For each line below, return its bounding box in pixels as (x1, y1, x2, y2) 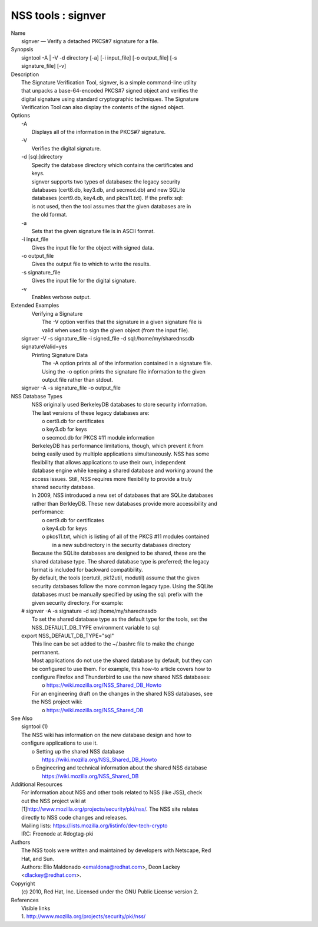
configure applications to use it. (21, 739, 98, 746)
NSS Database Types (11, 392, 63, 399)
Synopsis (11, 46, 34, 53)
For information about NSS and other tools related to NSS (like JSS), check (21, 789, 203, 796)
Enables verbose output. (31, 294, 91, 301)
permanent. (31, 648, 60, 656)
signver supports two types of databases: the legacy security (31, 178, 181, 185)
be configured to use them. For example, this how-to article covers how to (31, 665, 211, 672)
